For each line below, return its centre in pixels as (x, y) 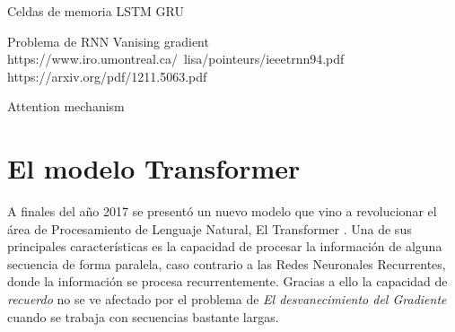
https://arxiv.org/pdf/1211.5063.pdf (107, 76)
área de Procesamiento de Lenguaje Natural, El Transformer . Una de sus (210, 228)
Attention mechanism (66, 106)
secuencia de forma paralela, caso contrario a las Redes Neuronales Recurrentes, (227, 263)
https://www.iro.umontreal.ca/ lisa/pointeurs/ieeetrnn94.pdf (176, 59)
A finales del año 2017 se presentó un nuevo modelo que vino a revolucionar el (222, 211)
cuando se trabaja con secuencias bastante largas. (143, 316)
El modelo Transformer (154, 168)
